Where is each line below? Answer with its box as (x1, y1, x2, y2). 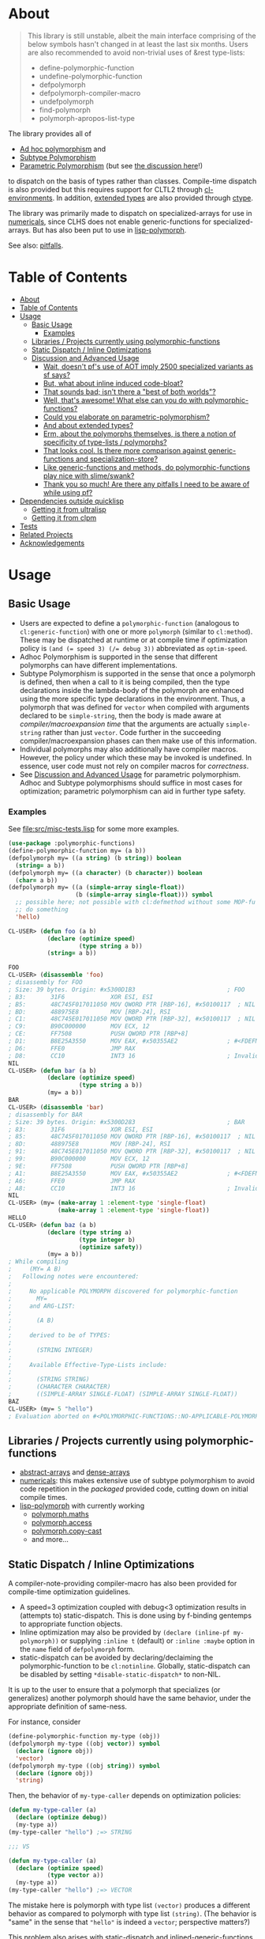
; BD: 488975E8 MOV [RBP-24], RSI (8, 1008, 171, 1016)
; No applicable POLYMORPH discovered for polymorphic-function (8, 1287, 238, 1295)
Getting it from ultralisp (31, 504, 106, 514)
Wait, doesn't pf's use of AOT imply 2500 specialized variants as (43, 362, 254, 371)
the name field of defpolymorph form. (19, 1645, 136, 1654)
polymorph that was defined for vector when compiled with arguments (19, 702, 250, 712)
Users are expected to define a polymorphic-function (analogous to (19, 618, 240, 627)
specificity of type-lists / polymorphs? (43, 437, 167, 447)
